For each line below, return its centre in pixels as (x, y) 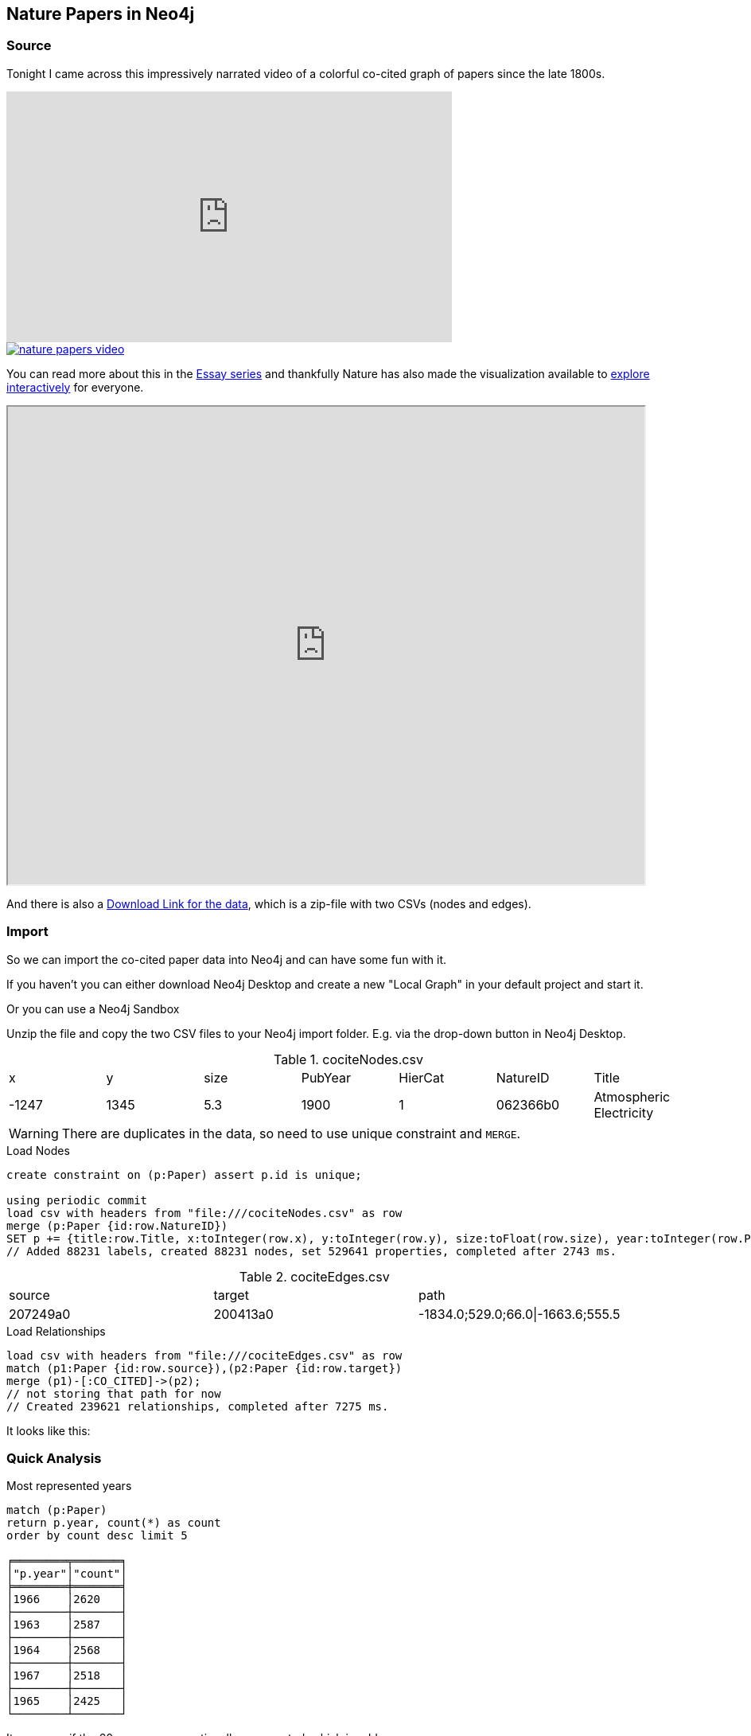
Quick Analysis (54, 1458)
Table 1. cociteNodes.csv (348, 1059)
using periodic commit (77, 1200)
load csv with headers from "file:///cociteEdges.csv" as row (204, 1355)
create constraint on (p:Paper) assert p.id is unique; (184, 1174)
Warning (34, 1133)
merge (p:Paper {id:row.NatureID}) (117, 1225)
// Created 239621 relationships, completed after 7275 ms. (198, 1406)
